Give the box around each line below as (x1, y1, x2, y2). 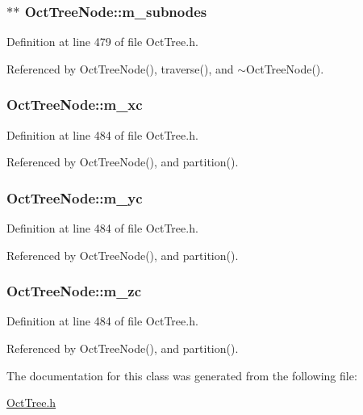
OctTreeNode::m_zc (6, 281, 142, 301)
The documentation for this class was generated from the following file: (6, 367, 357, 384)
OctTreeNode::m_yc (6, 187, 143, 207)
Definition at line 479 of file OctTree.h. (6, 33, 198, 50)
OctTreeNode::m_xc (6, 94, 143, 115)
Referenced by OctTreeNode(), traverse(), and (6, 60, 234, 77)
